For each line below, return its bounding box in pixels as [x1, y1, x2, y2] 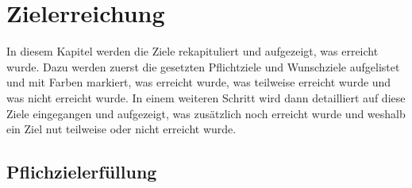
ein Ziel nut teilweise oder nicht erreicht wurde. [6, 121, 237, 137]
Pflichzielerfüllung [6, 159, 157, 184]
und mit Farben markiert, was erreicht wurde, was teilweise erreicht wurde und [6, 74, 391, 90]
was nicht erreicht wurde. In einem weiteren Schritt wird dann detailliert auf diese [6, 89, 406, 106]
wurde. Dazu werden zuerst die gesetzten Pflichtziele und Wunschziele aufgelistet [6, 58, 400, 75]
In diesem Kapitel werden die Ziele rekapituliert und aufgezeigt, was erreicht [6, 43, 379, 59]
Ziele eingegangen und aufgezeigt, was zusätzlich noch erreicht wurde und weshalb [6, 105, 406, 121]
